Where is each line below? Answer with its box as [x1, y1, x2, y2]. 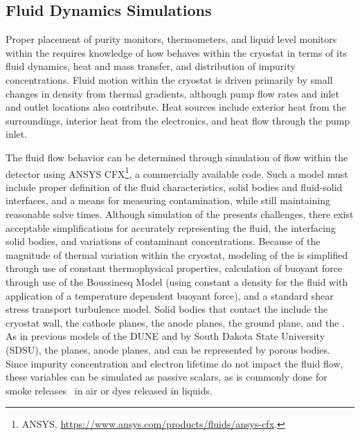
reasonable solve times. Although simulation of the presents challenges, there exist [6, 206, 354, 221]
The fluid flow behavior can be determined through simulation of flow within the [6, 149, 348, 164]
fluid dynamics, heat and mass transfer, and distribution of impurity [6, 59, 296, 73]
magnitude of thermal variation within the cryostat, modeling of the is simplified [6, 247, 348, 262]
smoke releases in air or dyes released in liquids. [6, 383, 213, 397]
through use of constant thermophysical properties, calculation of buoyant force [6, 261, 343, 275]
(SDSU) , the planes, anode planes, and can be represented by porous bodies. [6, 342, 330, 356]
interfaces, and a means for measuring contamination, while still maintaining [6, 193, 331, 208]
